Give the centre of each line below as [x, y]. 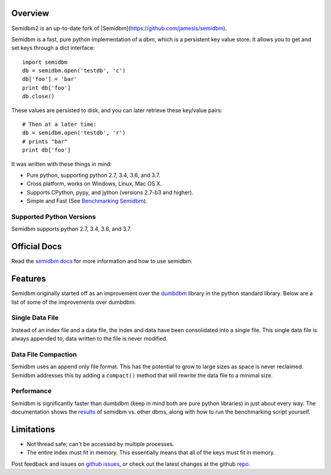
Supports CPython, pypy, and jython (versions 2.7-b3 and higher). [110, 192]
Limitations [33, 429]
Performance [32, 391]
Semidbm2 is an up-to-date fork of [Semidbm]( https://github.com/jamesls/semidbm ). [119, 28]
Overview [30, 13]
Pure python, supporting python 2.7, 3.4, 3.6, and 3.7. [93, 175]
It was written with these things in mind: [62, 164]
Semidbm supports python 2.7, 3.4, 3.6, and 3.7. [71, 229]
